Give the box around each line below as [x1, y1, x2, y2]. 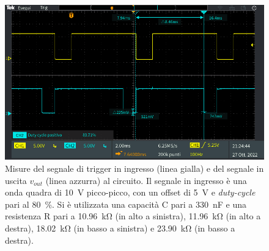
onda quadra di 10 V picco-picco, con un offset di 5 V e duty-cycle [5, 186, 256, 199]
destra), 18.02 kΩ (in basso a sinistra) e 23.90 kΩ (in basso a [5, 221, 235, 234]
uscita [5, 174, 27, 186]
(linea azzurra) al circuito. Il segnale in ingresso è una [45, 174, 247, 186]
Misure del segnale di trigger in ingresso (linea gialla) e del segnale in [5, 161, 264, 174]
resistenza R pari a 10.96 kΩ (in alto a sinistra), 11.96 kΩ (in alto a [5, 210, 261, 222]
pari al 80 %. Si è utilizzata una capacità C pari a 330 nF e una [5, 197, 246, 210]
